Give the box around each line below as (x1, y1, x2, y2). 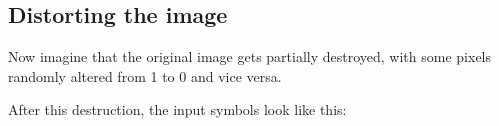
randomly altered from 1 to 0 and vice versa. (8, 65, 282, 86)
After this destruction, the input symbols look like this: (8, 99, 347, 120)
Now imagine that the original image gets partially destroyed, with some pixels (8, 46, 492, 67)
